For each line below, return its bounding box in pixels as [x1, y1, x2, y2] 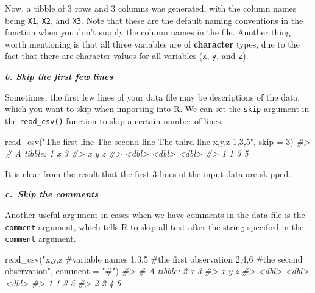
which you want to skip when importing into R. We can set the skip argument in [5, 102, 310, 115]
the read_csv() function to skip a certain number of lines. [5, 114, 224, 127]
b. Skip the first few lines [5, 70, 113, 83]
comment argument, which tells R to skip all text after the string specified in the [5, 220, 304, 233]
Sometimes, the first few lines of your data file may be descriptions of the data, [5, 90, 300, 103]
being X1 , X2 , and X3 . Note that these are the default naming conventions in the [5, 13, 303, 26]
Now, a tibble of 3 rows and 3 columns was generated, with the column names [5, 2, 297, 14]
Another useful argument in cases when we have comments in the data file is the [5, 208, 305, 221]
